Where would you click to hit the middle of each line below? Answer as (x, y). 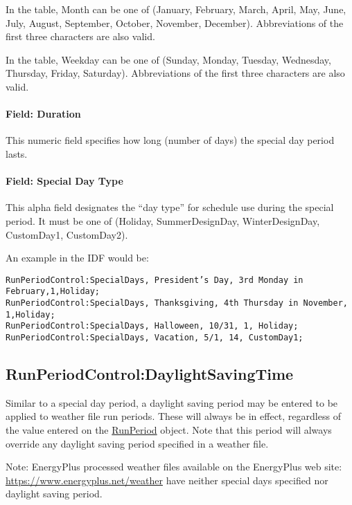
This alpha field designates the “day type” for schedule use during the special (170, 207)
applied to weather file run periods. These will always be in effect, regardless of (173, 416)
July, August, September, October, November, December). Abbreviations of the (175, 22)
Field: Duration (43, 114)
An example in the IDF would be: (77, 258)
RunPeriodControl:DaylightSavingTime (150, 374)
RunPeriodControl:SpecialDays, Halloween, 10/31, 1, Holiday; (152, 326)
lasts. (17, 153)
